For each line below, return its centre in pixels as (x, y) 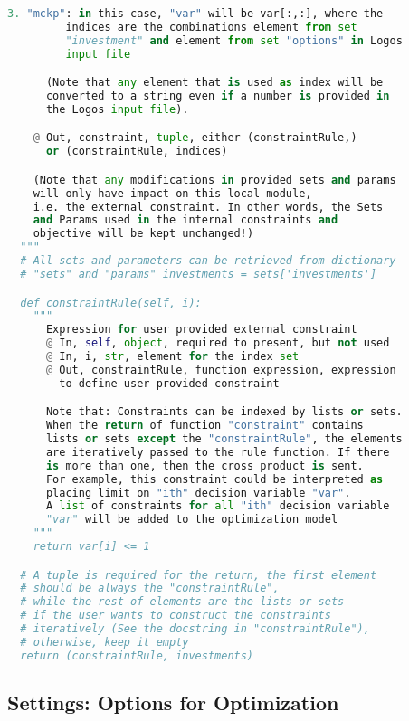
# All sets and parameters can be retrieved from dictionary (208, 261)
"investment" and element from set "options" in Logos (234, 40)
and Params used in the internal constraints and (185, 220)
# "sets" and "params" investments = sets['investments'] (199, 274)
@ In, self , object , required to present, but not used (218, 343)
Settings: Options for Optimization (173, 702)
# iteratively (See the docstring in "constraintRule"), (195, 629)
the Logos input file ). (117, 109)
